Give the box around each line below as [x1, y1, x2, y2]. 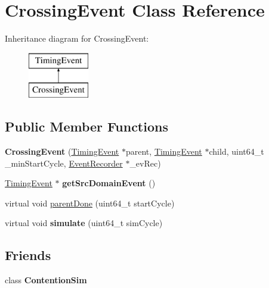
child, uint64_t [209, 145, 264, 158]
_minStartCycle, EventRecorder [5, 156, 123, 169]
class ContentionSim [5, 274, 87, 286]
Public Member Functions [5, 117, 168, 136]
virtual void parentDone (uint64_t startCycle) [5, 196, 175, 209]
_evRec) [129, 156, 161, 169]
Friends [5, 246, 51, 264]
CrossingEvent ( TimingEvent [5, 145, 119, 158]
